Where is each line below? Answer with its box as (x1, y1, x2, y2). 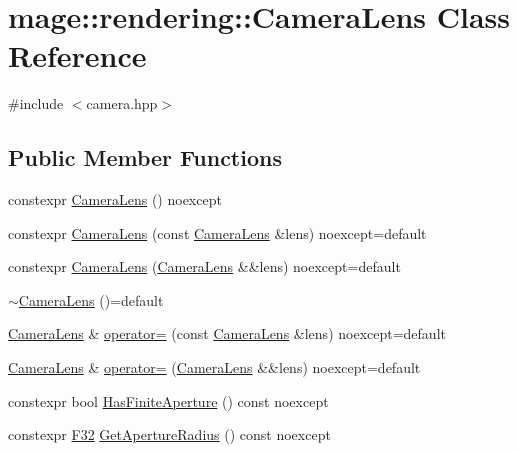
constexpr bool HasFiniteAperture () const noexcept (8, 390, 329, 411)
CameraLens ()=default (18, 289, 164, 310)
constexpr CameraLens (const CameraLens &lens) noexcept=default (8, 222, 427, 243)
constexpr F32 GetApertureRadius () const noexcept (8, 424, 331, 445)
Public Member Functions (8, 142, 282, 173)
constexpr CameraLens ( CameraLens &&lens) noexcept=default (8, 256, 401, 277)
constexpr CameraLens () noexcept (8, 189, 222, 210)
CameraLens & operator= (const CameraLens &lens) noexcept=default (8, 323, 446, 344)
